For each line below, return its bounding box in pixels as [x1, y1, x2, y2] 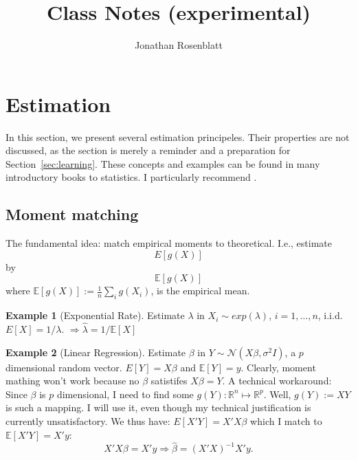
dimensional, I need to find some [56, 386, 194, 401]
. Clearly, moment [240, 360, 316, 374]
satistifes [150, 373, 188, 388]
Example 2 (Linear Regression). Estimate [5, 344, 186, 359]
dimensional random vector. [5, 360, 122, 374]
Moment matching [5, 204, 139, 225]
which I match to [250, 414, 322, 428]
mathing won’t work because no [5, 373, 139, 388]
